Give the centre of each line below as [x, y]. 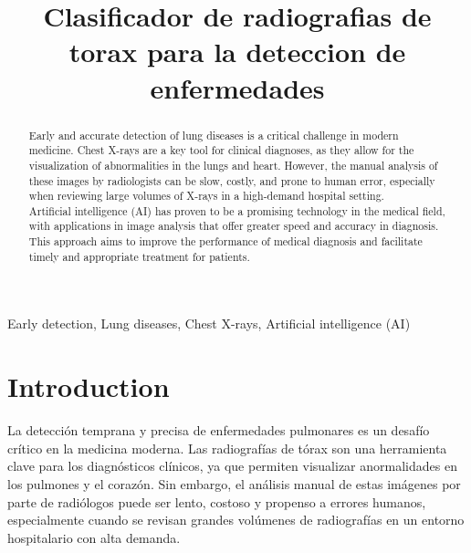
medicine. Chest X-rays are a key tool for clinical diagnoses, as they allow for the [221, 150]
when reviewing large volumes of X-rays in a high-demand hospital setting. [206, 196]
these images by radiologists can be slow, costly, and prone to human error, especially [232, 180]
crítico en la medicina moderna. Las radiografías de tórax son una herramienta [227, 448]
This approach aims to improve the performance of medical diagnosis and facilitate [225, 241]
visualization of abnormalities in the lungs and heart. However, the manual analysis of [233, 165]
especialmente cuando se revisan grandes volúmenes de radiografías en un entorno [236, 520]
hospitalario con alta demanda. [94, 537]
